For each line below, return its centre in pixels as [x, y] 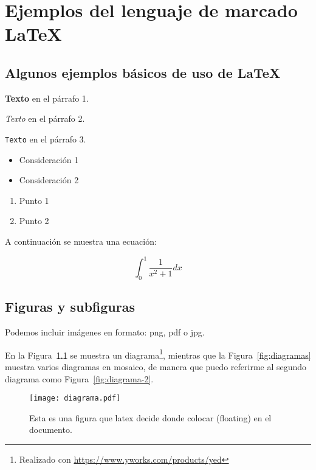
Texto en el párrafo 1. [47, 98]
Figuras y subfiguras [70, 307]
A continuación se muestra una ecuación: [81, 241]
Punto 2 [34, 221]
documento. [51, 430]
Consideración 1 [49, 159]
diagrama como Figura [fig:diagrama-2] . [79, 378]
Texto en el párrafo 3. [46, 139]
